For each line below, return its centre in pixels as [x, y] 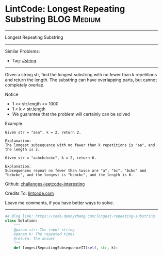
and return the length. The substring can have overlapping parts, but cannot [81, 80]
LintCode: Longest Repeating [65, 9]
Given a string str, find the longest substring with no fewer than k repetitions [81, 74]
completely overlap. [25, 85]
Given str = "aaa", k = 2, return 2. [43, 132]
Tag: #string [24, 60]
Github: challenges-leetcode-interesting [45, 184]
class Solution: [21, 221]
